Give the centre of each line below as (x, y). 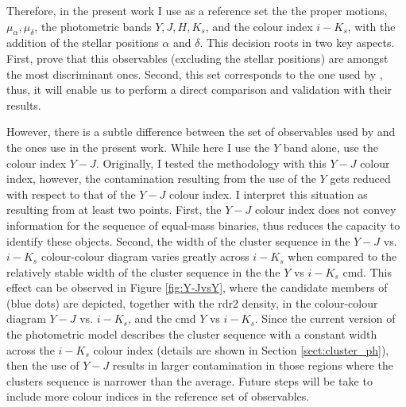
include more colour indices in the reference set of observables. (158, 396)
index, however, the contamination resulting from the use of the (161, 178)
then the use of (43, 365)
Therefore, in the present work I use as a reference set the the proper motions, (197, 10)
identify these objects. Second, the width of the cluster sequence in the (178, 240)
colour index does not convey (325, 209)
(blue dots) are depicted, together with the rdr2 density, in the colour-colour (192, 302)
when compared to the (342, 256)
